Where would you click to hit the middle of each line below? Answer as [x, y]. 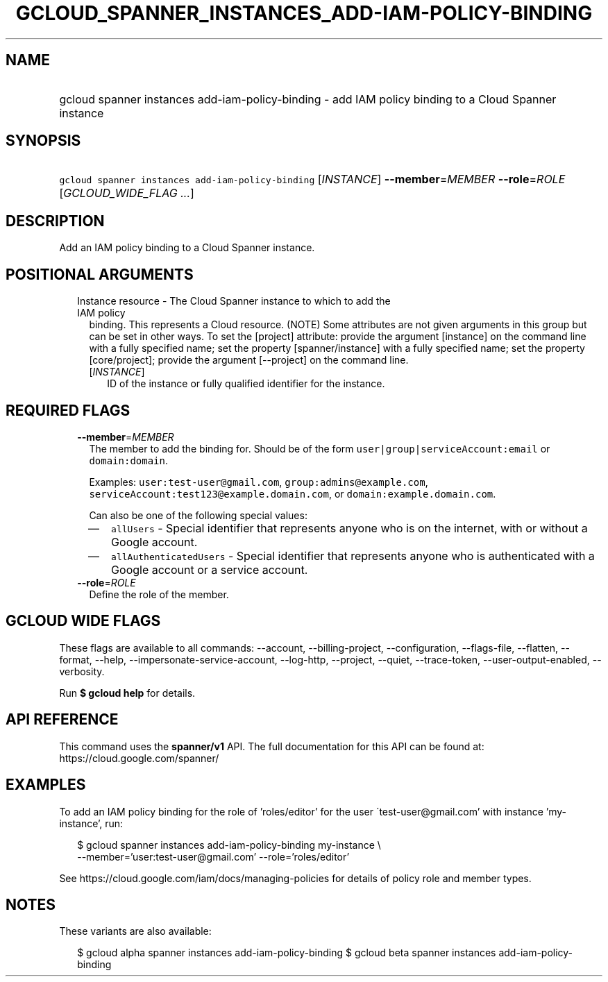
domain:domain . [129, 460]
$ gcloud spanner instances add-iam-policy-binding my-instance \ [229, 845]
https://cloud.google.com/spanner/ [139, 758]
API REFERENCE [62, 720]
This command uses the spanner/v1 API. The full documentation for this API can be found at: [272, 746]
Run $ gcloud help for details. [127, 693]
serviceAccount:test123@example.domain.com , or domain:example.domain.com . [293, 493]
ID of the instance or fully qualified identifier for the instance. [246, 384]
